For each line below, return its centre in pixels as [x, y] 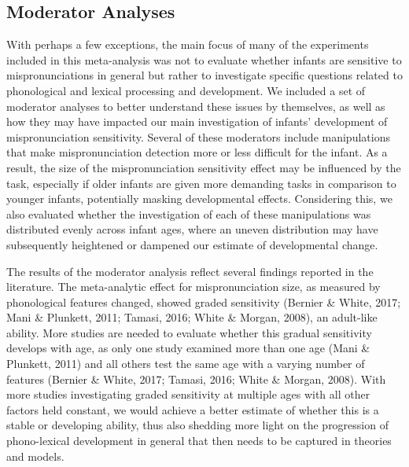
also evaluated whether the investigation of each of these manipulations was [189, 213]
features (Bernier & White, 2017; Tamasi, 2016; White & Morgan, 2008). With [196, 379]
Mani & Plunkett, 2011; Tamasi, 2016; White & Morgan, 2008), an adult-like [192, 317]
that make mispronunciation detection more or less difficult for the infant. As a [197, 152]
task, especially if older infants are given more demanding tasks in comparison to [201, 183]
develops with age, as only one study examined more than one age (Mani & [188, 348]
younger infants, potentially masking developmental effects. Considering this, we [199, 199]
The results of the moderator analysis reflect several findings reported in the [190, 271]
